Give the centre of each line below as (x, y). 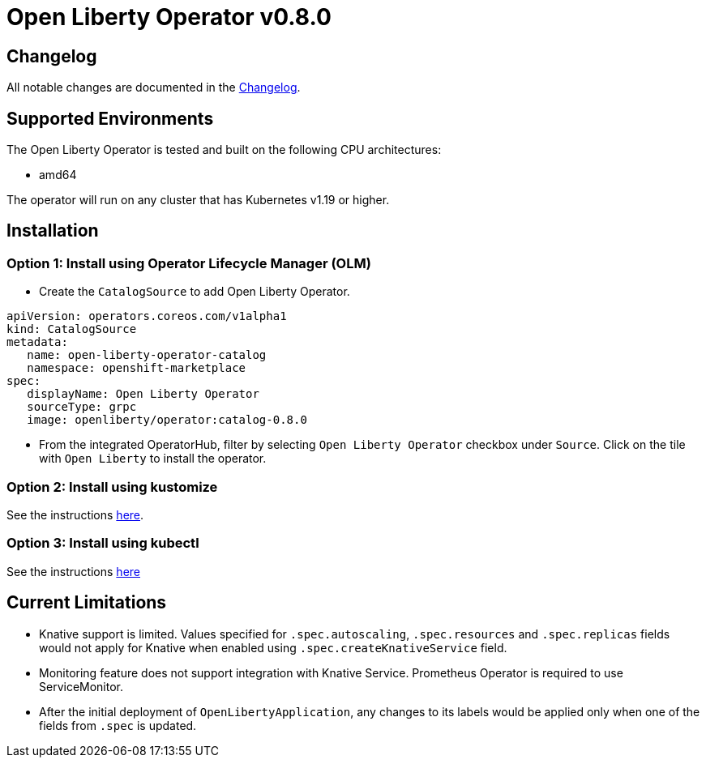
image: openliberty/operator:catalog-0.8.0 (167, 420)
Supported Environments (110, 118)
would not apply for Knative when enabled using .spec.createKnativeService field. (273, 647)
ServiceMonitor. (81, 686)
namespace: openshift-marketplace (137, 368)
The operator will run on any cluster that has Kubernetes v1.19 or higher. (198, 200)
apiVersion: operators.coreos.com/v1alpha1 (147, 316)
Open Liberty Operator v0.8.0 (169, 17)
